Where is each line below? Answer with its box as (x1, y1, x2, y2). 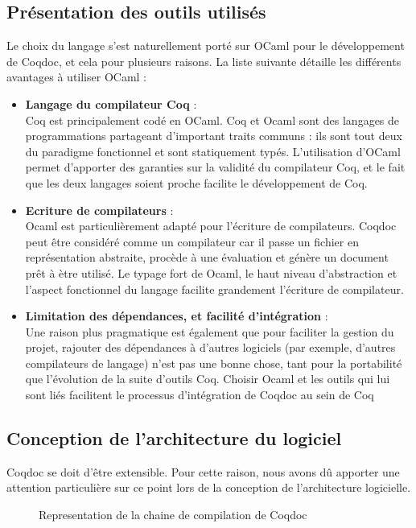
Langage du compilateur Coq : (25, 95, 197, 112)
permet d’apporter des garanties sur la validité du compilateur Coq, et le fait (25, 159, 406, 175)
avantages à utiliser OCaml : (6, 68, 147, 85)
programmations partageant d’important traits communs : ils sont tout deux (25, 127, 402, 144)
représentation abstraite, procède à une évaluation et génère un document (25, 249, 389, 266)
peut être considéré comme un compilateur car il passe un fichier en (25, 233, 359, 250)
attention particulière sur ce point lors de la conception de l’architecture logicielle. (6, 479, 411, 496)
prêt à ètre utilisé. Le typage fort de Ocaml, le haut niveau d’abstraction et (25, 264, 397, 281)
